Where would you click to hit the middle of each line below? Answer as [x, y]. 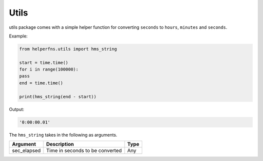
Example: [18, 36]
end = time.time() [41, 83]
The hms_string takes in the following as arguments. [63, 135]
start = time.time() [44, 63]
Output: [17, 109]
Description [60, 144]
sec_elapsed [26, 151]
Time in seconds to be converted [84, 151]
